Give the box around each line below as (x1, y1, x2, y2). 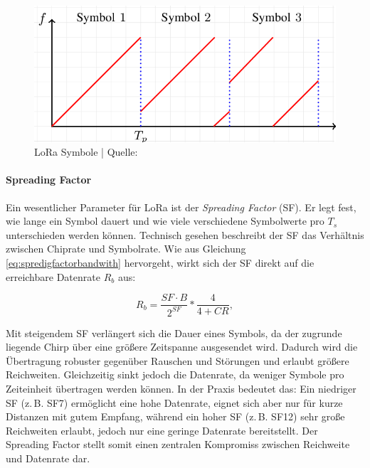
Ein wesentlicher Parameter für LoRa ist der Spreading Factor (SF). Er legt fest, (6, 199, 356, 214)
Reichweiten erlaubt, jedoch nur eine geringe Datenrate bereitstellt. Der (6, 422, 318, 437)
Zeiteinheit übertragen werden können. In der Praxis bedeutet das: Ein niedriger (6, 381, 356, 395)
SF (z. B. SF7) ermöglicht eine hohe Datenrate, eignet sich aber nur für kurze (6, 395, 343, 410)
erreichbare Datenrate (6, 269, 100, 284)
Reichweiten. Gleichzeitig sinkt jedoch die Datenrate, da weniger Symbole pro (6, 367, 344, 382)
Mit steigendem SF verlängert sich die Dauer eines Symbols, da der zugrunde (6, 325, 342, 340)
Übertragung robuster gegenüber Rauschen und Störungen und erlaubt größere (6, 353, 349, 368)
